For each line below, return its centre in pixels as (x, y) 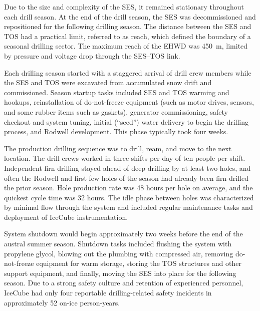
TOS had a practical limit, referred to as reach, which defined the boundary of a (127, 36)
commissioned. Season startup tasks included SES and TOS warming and (117, 92)
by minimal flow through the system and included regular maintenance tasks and (128, 207)
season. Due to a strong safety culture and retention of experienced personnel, (124, 283)
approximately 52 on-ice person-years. (62, 302)
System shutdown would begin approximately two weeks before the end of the (123, 234)
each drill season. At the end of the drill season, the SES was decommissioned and (130, 16)
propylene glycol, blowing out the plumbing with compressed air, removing (119, 253)
